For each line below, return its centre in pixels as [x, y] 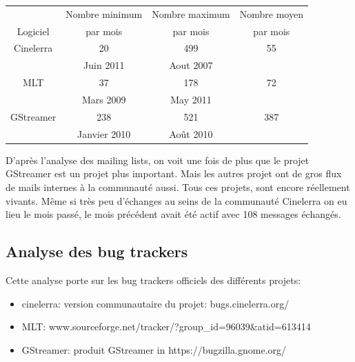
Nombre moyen [271, 13]
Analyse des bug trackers [97, 251]
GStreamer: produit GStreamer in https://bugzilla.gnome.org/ [154, 349]
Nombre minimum [104, 13]
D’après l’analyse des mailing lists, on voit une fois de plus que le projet [158, 160]
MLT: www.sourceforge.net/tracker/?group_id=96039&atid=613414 [166, 326]
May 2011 [191, 99]
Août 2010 [191, 133]
